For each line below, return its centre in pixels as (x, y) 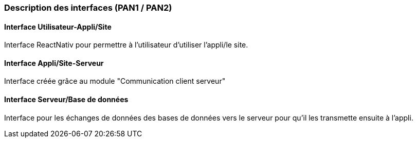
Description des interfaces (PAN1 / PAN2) (88, 8)
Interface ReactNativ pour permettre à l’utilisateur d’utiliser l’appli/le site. (126, 45)
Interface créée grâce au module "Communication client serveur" (115, 81)
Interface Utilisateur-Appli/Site (58, 27)
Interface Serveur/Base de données (66, 100)
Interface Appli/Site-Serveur (54, 63)
